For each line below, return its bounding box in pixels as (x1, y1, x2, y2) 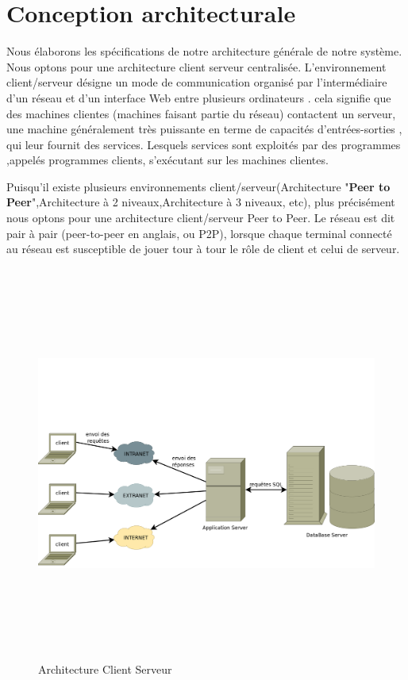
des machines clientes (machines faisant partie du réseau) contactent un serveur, (6, 105, 396, 121)
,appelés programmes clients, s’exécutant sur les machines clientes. (6, 152, 329, 168)
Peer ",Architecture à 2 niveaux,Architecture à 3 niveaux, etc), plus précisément (6, 194, 395, 210)
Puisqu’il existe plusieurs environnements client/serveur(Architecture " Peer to (6, 178, 391, 194)
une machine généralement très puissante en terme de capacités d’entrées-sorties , (6, 121, 402, 137)
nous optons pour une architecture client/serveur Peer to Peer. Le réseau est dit (6, 209, 395, 226)
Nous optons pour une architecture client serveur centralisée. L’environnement (6, 58, 387, 75)
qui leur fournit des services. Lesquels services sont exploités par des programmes (6, 136, 401, 152)
